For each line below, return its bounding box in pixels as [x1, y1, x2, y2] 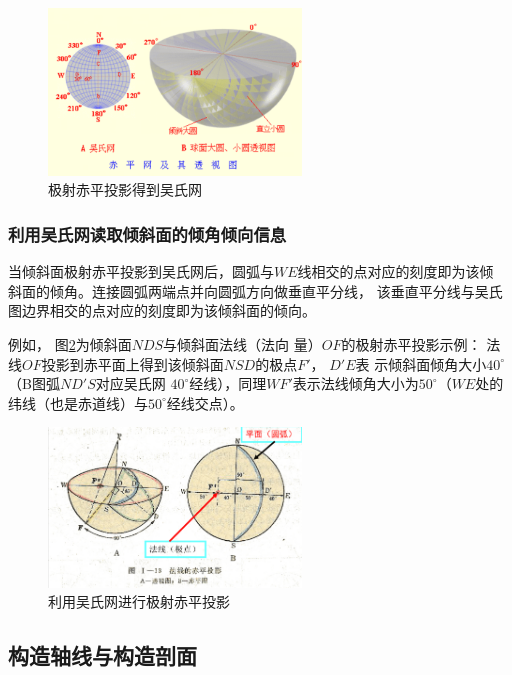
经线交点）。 [166, 392, 244, 413]
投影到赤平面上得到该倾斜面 [41, 353, 224, 374]
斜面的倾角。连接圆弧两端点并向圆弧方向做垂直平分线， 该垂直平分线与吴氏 [8, 280, 503, 301]
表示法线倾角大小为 [292, 373, 419, 394]
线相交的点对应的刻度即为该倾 [297, 261, 494, 282]
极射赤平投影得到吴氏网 [48, 179, 202, 200]
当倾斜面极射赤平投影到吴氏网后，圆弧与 [8, 261, 274, 282]
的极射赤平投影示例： [341, 334, 482, 355]
